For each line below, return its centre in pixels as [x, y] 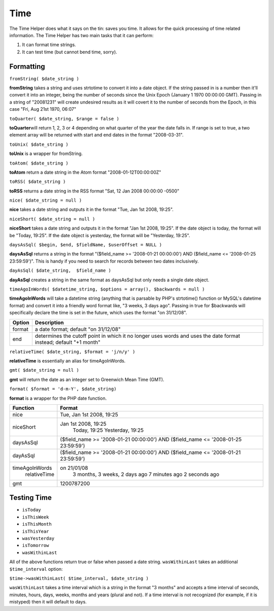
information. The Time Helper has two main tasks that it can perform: [82, 35]
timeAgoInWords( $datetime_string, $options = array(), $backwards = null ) [107, 289]
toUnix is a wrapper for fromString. [46, 154]
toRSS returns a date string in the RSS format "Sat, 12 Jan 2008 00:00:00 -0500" [94, 191]
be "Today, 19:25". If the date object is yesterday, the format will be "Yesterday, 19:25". [100, 235]
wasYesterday [38, 538]
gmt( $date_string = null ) [44, 370]
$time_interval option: [36, 569]
